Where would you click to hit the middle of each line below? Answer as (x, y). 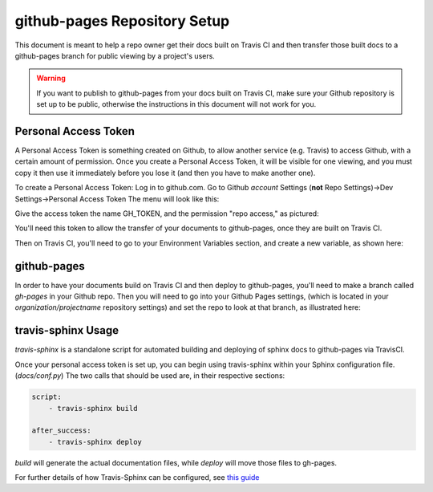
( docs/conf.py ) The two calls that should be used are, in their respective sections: (150, 376)
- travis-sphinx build (93, 408)
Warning (51, 78)
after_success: (61, 431)
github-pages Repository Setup (122, 21)
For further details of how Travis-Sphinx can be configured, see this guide (137, 478)
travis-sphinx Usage (67, 330)
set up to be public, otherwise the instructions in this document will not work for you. (176, 104)
